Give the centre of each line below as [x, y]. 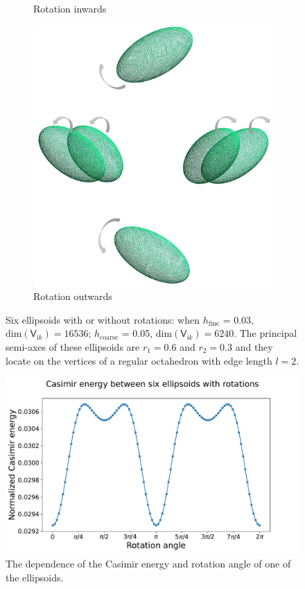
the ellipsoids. [35, 577]
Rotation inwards [70, 8]
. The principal [265, 333]
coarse [109, 337]
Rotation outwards [73, 296]
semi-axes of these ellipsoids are [73, 346]
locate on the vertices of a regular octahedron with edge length [139, 360]
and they [254, 346]
